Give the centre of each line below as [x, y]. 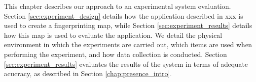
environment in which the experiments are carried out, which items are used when [128, 44]
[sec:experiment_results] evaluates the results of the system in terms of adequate [126, 64]
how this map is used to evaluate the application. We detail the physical [113, 35]
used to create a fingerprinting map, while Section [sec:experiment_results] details [128, 25]
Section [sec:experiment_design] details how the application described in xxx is [124, 15]
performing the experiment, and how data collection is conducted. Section [116, 54]
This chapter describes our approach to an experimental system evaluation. [118, 6]
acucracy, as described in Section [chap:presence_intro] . [88, 73]
